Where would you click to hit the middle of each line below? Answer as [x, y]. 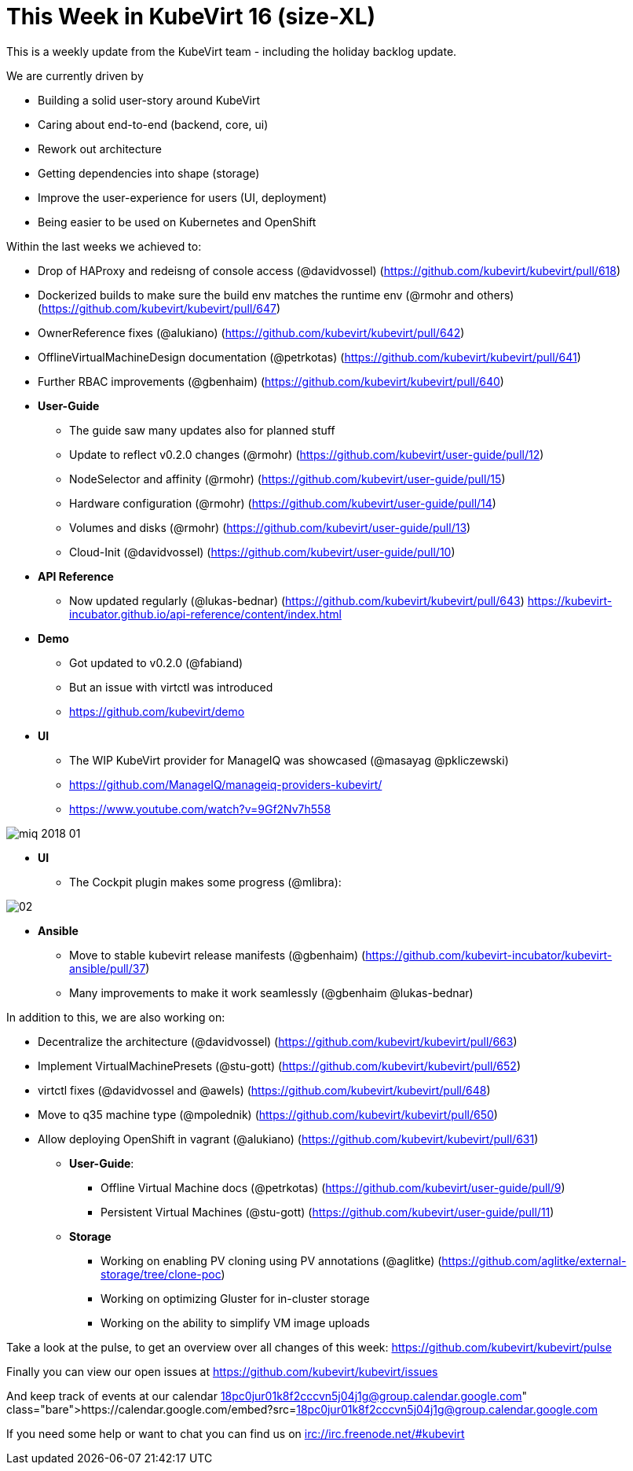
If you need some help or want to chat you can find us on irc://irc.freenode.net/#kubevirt [236, 1433]
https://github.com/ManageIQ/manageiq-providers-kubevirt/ [226, 784]
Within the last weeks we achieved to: [104, 246]
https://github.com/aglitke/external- [534, 1260]
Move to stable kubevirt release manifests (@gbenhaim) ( [218, 955]
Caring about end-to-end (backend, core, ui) [153, 124]
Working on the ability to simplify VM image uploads [235, 1322]
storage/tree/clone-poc [161, 1274]
